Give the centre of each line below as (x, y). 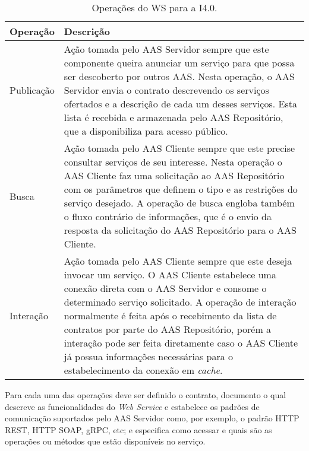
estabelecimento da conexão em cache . (143, 370)
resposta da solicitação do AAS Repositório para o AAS (180, 230)
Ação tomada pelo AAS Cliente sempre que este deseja (178, 261)
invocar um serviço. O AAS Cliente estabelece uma (170, 274)
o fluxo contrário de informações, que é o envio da (168, 216)
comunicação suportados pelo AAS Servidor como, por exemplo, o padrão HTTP (152, 418)
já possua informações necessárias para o (149, 356)
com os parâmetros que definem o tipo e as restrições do (181, 189)
